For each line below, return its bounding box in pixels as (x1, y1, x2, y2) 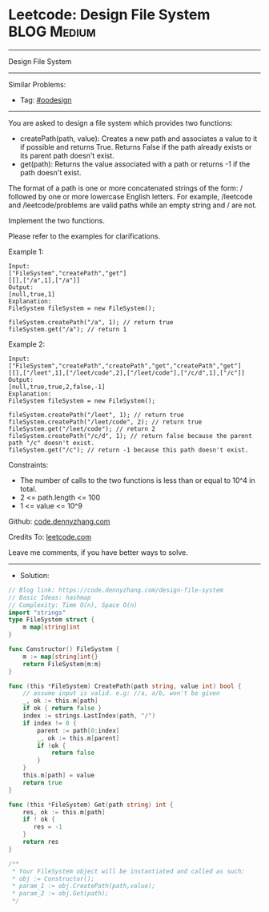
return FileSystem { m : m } (22, 660, 102, 668)
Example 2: (8, 339, 46, 349)
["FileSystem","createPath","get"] (8, 269, 127, 277)
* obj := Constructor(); (11, 874, 94, 882)
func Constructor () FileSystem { (8, 645, 120, 653)
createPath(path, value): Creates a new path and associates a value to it (19, 134, 258, 143)
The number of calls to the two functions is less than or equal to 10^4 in (19, 475, 255, 485)
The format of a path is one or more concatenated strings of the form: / (8, 183, 243, 193)
